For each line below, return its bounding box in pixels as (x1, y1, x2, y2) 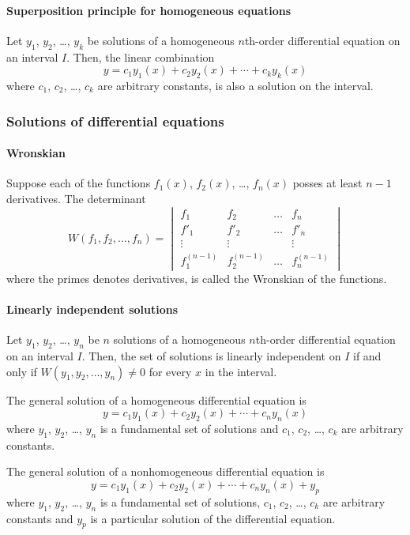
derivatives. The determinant (6, 190, 146, 206)
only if (6, 363, 37, 379)
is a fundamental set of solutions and (100, 420, 279, 437)
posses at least (292, 175, 363, 191)
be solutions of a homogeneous (87, 32, 235, 48)
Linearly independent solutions (6, 301, 179, 318)
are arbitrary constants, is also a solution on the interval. (97, 77, 374, 93)
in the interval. (205, 363, 277, 379)
